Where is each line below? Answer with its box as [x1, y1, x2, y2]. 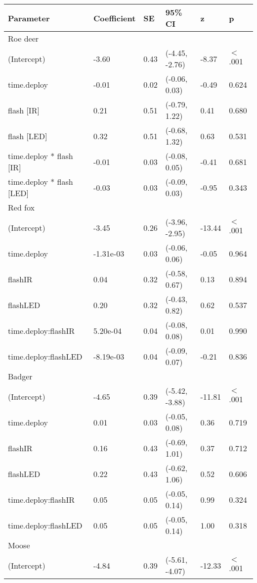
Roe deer [8, 33, 39, 44]
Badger [8, 371, 33, 382]
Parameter [8, 12, 50, 24]
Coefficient [93, 12, 136, 24]
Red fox [8, 202, 35, 213]
